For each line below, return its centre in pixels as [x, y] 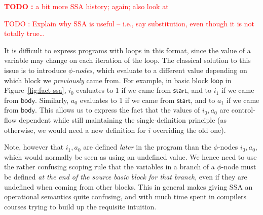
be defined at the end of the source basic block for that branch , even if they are [126, 176]
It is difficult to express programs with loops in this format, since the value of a [127, 50]
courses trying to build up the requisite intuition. [80, 206]
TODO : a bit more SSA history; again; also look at [86, 6]
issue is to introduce [35, 70]
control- [243, 110]
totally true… [24, 33]
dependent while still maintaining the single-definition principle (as [123, 119]
